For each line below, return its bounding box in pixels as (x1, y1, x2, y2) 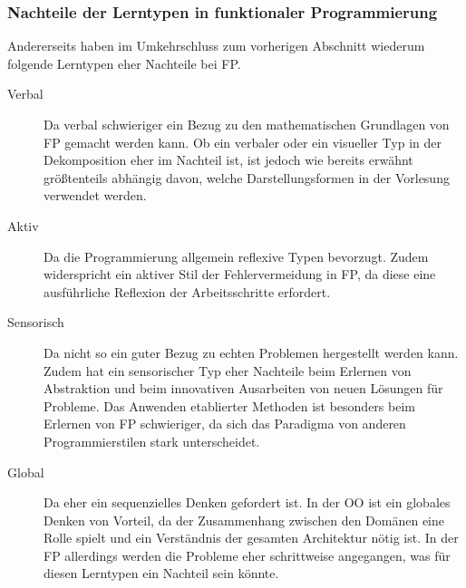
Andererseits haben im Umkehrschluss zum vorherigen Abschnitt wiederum (7, 36, 425, 55)
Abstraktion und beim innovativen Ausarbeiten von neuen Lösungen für (44, 379, 443, 398)
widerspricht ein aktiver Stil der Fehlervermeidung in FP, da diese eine (44, 265, 436, 284)
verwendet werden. (44, 186, 147, 205)
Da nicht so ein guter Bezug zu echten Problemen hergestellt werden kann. (44, 342, 459, 361)
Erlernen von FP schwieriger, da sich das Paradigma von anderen (44, 414, 406, 433)
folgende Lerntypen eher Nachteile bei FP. (7, 53, 241, 72)
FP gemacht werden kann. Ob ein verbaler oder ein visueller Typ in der (44, 132, 442, 151)
